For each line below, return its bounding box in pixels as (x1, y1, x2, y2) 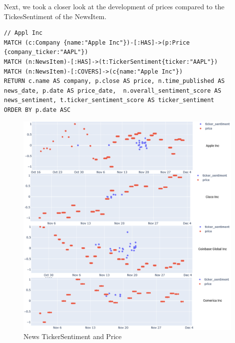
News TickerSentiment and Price (23, 331, 122, 342)
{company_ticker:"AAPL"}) (4, 49, 88, 56)
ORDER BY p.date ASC (4, 106, 71, 113)
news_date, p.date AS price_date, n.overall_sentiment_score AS (4, 87, 221, 94)
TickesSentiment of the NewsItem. (4, 11, 107, 21)
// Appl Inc (4, 29, 43, 37)
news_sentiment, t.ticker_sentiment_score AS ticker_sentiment (4, 97, 214, 104)
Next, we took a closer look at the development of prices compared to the (4, 1, 225, 11)
